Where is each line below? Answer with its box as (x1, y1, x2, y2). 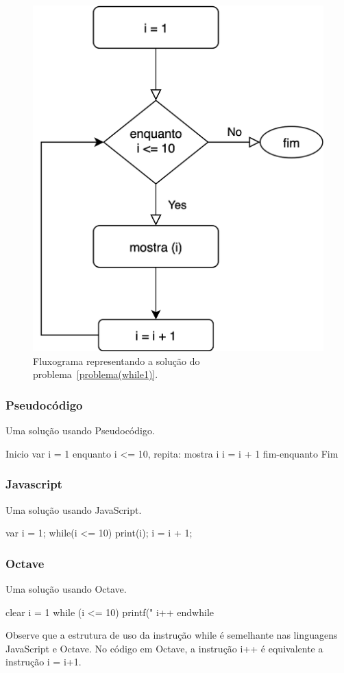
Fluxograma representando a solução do (33, 353, 200, 368)
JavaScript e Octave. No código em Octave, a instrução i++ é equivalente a (5, 641, 323, 655)
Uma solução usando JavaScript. (5, 502, 142, 517)
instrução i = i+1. (5, 654, 82, 669)
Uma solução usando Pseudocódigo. (5, 423, 155, 438)
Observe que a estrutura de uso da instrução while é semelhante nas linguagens (5, 628, 338, 642)
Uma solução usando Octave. (5, 582, 127, 596)
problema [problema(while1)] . (33, 367, 158, 381)
